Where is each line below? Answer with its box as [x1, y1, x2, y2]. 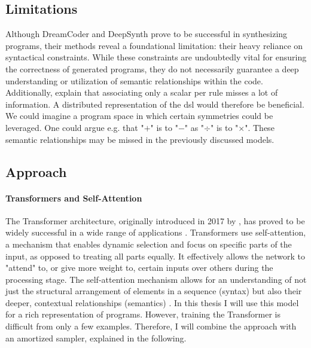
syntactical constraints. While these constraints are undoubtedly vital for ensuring [5, 51, 307, 63]
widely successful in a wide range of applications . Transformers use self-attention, [5, 226, 306, 239]
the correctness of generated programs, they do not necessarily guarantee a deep [5, 62, 299, 75]
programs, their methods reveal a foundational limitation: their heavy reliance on [5, 39, 303, 51]
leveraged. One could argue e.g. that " [5, 121, 144, 133]
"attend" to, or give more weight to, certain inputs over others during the [5, 261, 273, 274]
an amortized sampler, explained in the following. [5, 331, 187, 344]
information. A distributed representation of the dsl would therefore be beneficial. [5, 97, 304, 110]
